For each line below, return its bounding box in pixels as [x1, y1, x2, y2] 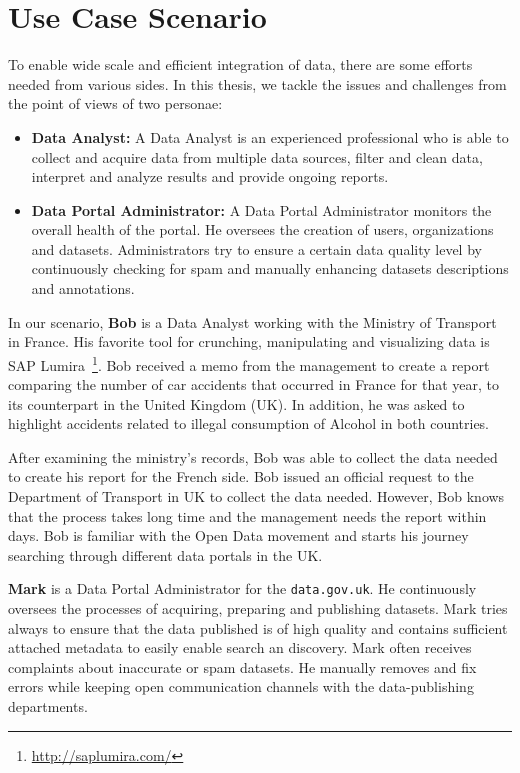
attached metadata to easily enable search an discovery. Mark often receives [8, 637, 472, 658]
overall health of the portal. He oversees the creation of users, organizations [31, 219, 494, 240]
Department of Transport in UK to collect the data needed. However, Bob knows [8, 486, 505, 507]
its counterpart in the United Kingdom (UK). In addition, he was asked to [8, 393, 465, 414]
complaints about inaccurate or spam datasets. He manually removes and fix [8, 656, 477, 677]
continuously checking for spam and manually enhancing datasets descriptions [31, 258, 509, 279]
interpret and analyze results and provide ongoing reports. [31, 166, 389, 187]
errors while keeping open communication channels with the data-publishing [8, 676, 474, 697]
